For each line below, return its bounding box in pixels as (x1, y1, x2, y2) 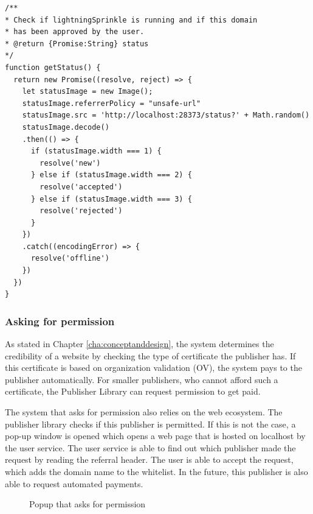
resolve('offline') (30, 254, 109, 263)
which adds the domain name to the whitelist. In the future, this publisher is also (5, 465, 308, 477)
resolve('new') (40, 158, 101, 167)
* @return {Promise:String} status (5, 39, 149, 48)
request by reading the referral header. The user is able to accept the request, (5, 453, 294, 466)
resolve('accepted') (40, 182, 123, 191)
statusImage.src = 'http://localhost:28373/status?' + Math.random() (22, 111, 310, 120)
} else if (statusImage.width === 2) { (30, 171, 192, 180)
